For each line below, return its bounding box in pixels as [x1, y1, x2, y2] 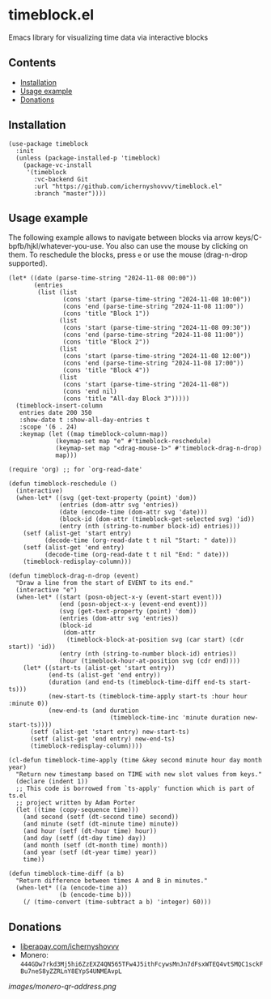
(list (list [37, 288, 78, 297]
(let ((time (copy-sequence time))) [15, 806, 139, 814]
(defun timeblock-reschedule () [8, 480, 117, 488]
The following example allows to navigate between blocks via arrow [8, 233, 235, 242]
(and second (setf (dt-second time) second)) [23, 813, 180, 822]
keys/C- [235, 233, 263, 242]
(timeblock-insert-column [15, 402, 104, 410]
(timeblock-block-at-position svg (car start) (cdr [66, 636, 244, 644]
